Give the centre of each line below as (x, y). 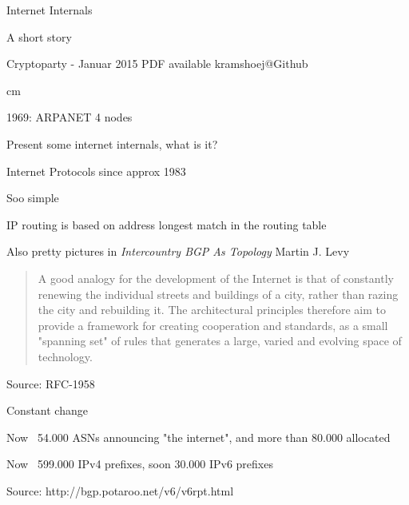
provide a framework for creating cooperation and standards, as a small (213, 325)
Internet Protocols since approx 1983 (96, 171)
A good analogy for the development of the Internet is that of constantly (216, 278)
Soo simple (33, 198)
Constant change (47, 410)
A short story (39, 36)
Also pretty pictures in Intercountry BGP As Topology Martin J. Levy (178, 251)
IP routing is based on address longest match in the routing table (167, 224)
